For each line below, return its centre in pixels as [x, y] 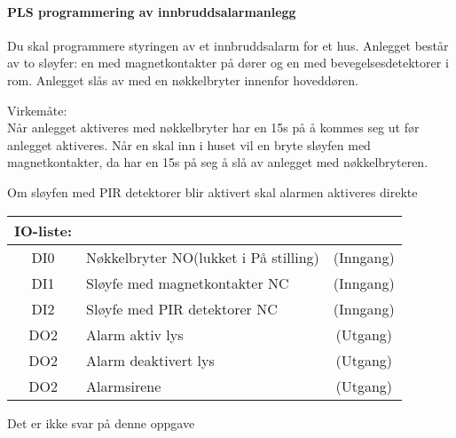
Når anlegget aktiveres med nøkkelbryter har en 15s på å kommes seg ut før [213, 127]
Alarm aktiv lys [135, 334]
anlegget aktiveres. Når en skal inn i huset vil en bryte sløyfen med [189, 144]
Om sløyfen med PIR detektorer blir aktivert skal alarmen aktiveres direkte [212, 191]
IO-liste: [43, 230]
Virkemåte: [37, 110]
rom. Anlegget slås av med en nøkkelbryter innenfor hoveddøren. [183, 80]
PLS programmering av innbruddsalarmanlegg [152, 11]
